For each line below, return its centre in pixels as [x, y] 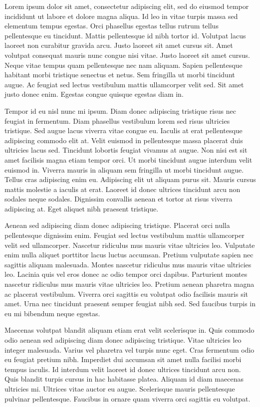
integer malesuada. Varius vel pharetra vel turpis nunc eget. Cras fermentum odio [130, 349]
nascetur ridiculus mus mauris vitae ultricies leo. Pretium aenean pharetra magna [130, 284]
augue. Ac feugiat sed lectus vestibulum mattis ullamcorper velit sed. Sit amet [124, 84]
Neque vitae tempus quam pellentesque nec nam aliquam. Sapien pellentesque [124, 65]
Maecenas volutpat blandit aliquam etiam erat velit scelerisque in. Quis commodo [130, 330]
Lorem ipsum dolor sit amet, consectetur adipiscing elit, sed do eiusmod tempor [127, 6]
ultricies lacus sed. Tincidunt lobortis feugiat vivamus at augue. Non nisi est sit [126, 150]
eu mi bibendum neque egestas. [52, 313]
